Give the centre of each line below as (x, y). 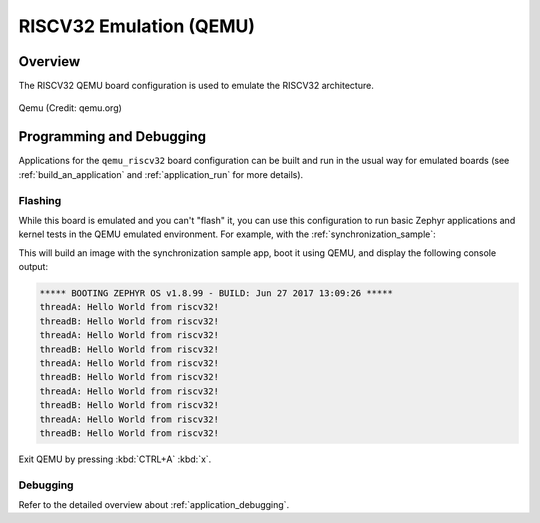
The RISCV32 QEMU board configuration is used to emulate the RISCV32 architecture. (196, 86)
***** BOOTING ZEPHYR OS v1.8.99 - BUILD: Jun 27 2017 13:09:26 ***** (216, 293)
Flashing (40, 200)
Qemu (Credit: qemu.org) (70, 108)
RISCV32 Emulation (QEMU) (136, 26)
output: (33, 267)
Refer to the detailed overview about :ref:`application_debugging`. (154, 505)
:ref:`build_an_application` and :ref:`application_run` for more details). (161, 174)
